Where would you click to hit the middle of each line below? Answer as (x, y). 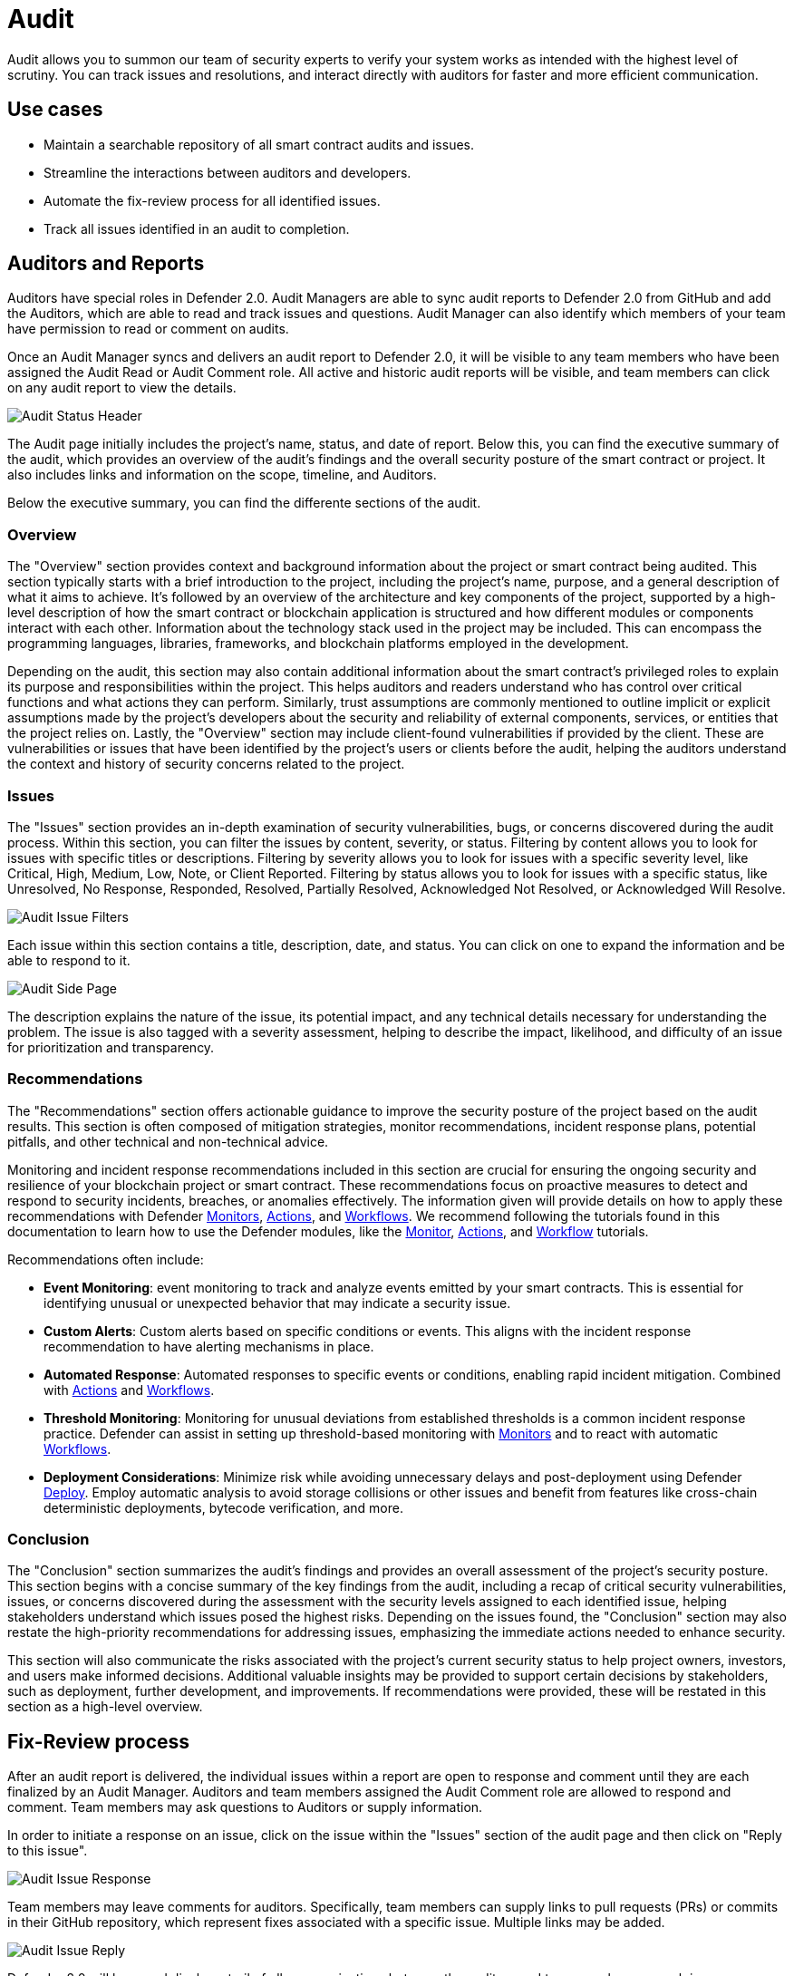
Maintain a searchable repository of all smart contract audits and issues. (259, 144)
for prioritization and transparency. (111, 1047)
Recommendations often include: (106, 1259)
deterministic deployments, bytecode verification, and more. (223, 1507)
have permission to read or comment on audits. (148, 329)
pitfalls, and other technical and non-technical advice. (168, 1141)
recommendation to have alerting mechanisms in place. (209, 1346)
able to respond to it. (69, 960)
